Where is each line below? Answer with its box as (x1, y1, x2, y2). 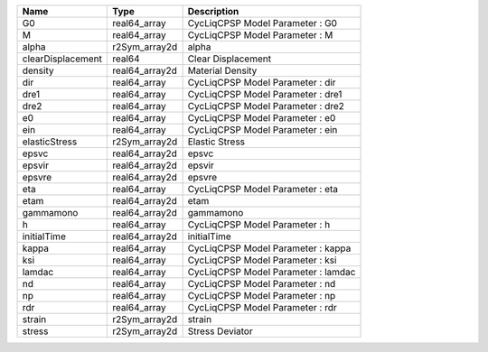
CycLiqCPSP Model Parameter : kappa (187, 242, 352, 255)
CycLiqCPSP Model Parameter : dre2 (187, 100, 345, 112)
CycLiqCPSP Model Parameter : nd (187, 278, 336, 290)
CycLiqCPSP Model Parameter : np (187, 290, 336, 301)
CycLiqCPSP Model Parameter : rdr (187, 301, 338, 313)
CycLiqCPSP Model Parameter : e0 (187, 112, 336, 124)
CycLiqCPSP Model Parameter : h (187, 218, 331, 230)
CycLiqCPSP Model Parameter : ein (187, 124, 338, 135)
